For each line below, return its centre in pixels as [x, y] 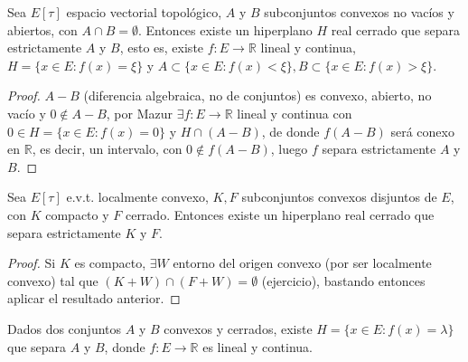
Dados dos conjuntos [65, 328]
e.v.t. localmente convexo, [137, 197]
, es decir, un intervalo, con [107, 149]
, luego [289, 149]
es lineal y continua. [257, 346]
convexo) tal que [53, 280]
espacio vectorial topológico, [144, 12]
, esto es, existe [162, 48]
